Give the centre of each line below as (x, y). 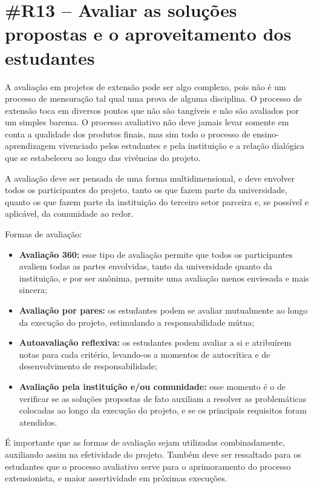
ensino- (266, 134)
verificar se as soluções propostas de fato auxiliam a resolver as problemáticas (163, 398)
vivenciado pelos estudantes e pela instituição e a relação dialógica (182, 146)
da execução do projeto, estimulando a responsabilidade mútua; (137, 322)
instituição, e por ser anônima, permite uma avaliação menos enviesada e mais (164, 278)
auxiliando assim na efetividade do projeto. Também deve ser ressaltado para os (153, 454)
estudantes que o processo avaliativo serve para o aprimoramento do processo (148, 466)
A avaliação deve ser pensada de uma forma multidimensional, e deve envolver (150, 178)
